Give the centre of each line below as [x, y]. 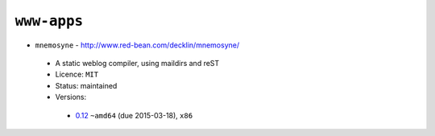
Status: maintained [86, 85]
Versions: [71, 97]
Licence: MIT [77, 74]
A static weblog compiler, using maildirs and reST [137, 63]
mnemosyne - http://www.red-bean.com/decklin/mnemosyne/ [137, 45]
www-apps [49, 21]
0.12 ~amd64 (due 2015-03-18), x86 [134, 115]
